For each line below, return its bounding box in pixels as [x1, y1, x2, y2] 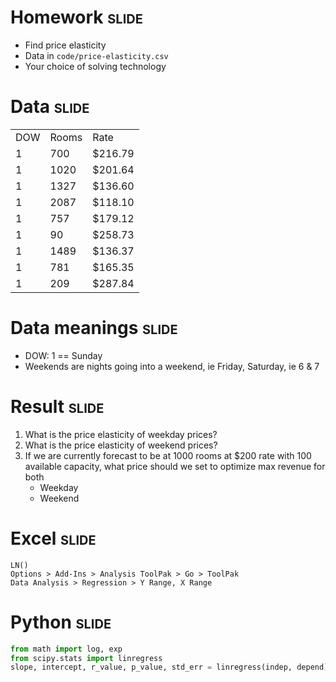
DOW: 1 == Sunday [24, 349, 103, 361]
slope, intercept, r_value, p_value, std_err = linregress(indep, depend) [10, 662, 329, 673]
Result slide [10, 396, 105, 418]
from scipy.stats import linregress [10, 653, 163, 663]
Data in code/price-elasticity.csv [24, 49, 169, 61]
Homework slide [10, 6, 143, 29]
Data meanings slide [10, 317, 178, 340]
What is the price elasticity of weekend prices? [24, 439, 218, 451]
